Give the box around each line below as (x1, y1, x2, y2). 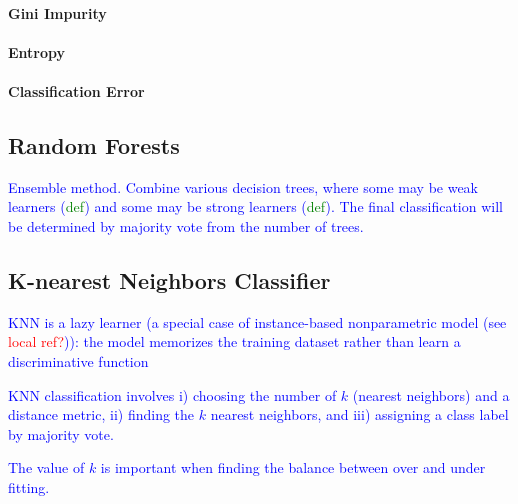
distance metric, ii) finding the (8, 404, 195, 425)
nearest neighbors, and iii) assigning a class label (210, 404, 509, 425)
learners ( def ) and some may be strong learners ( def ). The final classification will (8, 196, 503, 217)
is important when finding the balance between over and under (100, 457, 486, 478)
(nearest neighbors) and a (352, 384, 510, 405)
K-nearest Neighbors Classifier (8, 264, 331, 295)
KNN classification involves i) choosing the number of (8, 384, 337, 405)
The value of (8, 457, 85, 478)
